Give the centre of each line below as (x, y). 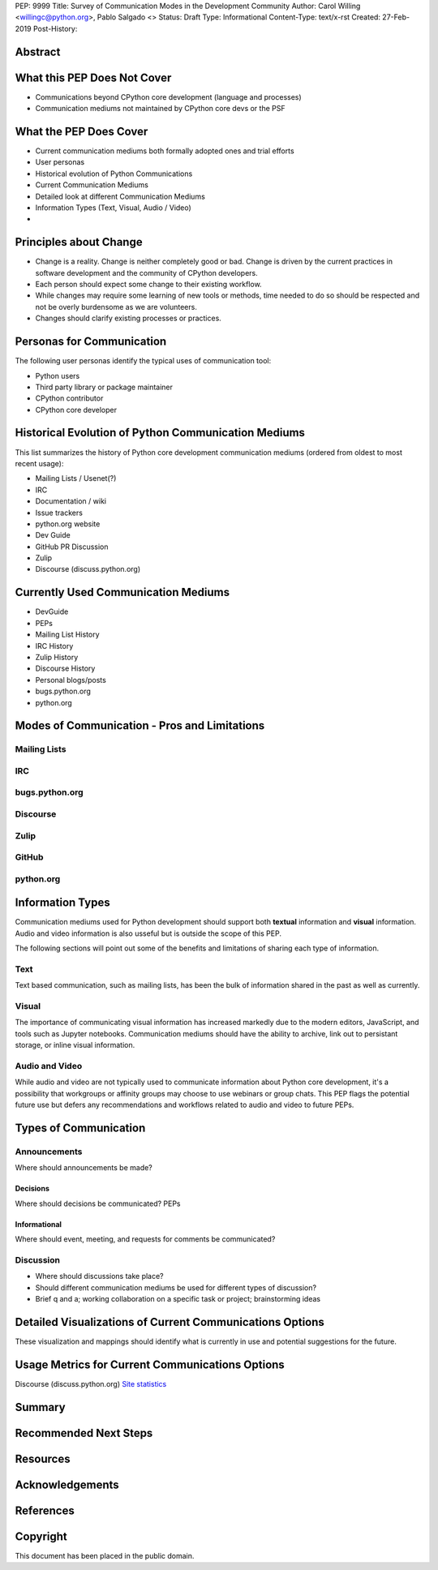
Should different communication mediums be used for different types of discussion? (176, 1287)
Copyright (41, 1536)
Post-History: (55, 28)
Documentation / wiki (71, 501)
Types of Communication (80, 1128)
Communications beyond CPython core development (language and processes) (168, 97)
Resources (43, 1458)
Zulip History (57, 657)
